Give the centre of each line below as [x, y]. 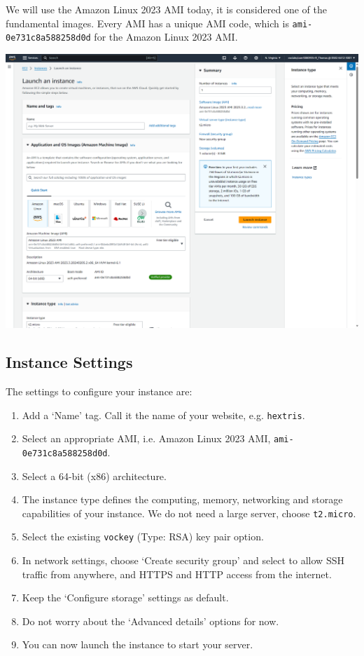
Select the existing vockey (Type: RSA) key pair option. [143, 537]
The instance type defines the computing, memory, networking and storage [182, 499]
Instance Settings [69, 362]
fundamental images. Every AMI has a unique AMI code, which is [147, 23]
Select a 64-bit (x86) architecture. [94, 476]
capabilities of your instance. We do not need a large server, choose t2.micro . [189, 513]
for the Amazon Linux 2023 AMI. [166, 37]
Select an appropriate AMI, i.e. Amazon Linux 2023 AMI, [146, 438]
